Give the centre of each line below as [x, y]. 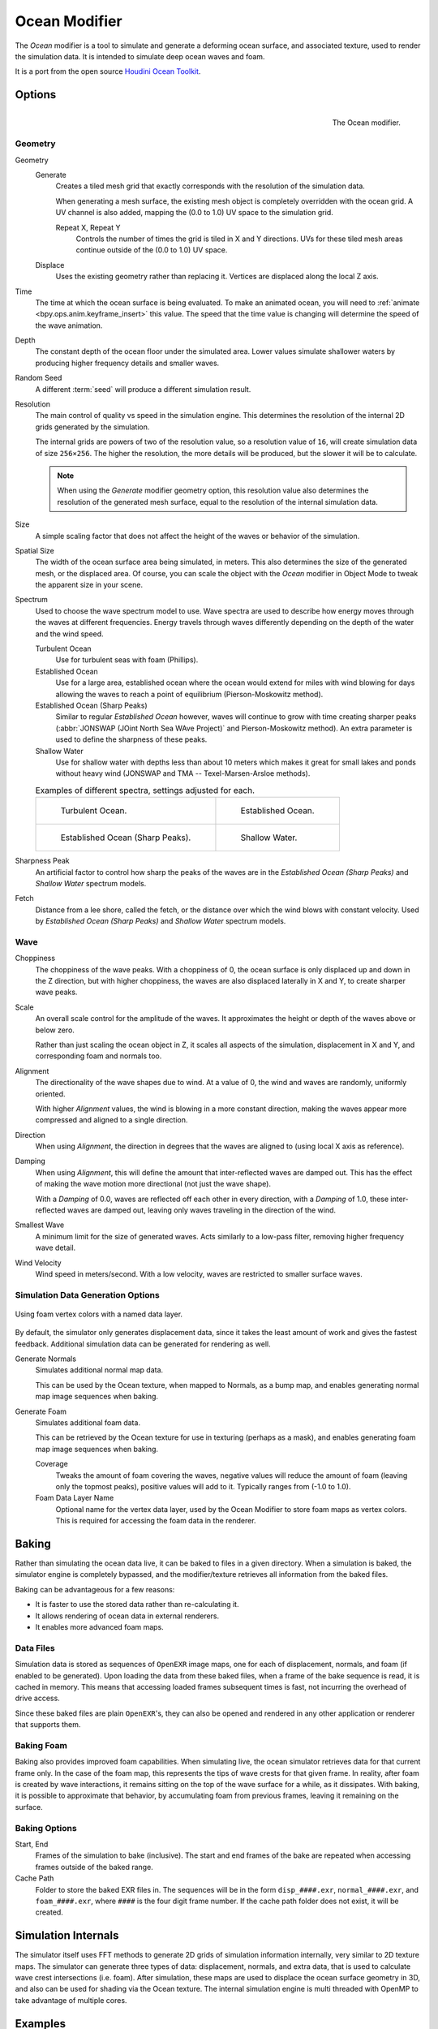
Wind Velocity [38, 1263]
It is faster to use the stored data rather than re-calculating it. [137, 1605]
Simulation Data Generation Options [87, 1295]
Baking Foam [41, 1745]
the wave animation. [69, 325]
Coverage [52, 1464]
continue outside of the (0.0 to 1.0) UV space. [152, 250]
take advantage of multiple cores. [71, 2000]
